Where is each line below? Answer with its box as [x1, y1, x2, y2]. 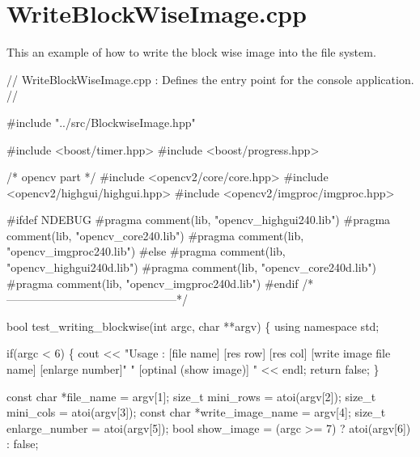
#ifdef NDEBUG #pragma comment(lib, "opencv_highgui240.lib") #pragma [6, 211, 391, 228]
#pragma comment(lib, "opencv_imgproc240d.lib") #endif [6, 274, 299, 291]
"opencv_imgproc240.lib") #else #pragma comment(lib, [6, 243, 286, 260]
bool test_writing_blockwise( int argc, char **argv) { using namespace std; [6, 317, 380, 334]
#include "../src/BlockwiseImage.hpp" [6, 113, 196, 130]
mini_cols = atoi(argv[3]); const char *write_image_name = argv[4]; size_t [6, 404, 386, 421]
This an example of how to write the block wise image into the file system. [6, 44, 376, 61]
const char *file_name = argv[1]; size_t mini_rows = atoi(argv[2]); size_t [6, 387, 376, 404]
